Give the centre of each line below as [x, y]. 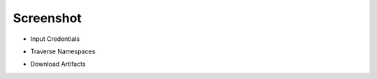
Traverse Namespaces [63, 51]
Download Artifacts [58, 64]
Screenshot [47, 18]
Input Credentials [55, 39]
